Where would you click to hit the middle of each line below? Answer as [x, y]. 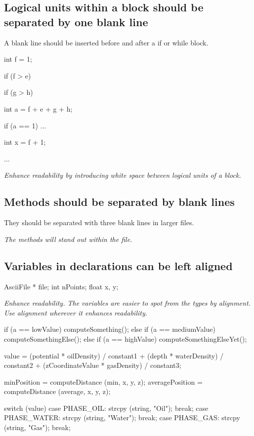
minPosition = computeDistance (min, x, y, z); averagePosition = [103, 381]
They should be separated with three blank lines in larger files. [99, 222]
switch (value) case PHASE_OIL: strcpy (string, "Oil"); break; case [106, 408]
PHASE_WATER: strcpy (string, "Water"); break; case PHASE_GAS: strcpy [122, 417]
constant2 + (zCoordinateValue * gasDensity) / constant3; [93, 365]
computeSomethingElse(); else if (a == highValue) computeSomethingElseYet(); [126, 338]
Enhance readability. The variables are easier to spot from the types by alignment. [127, 303]
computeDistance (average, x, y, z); [57, 391]
